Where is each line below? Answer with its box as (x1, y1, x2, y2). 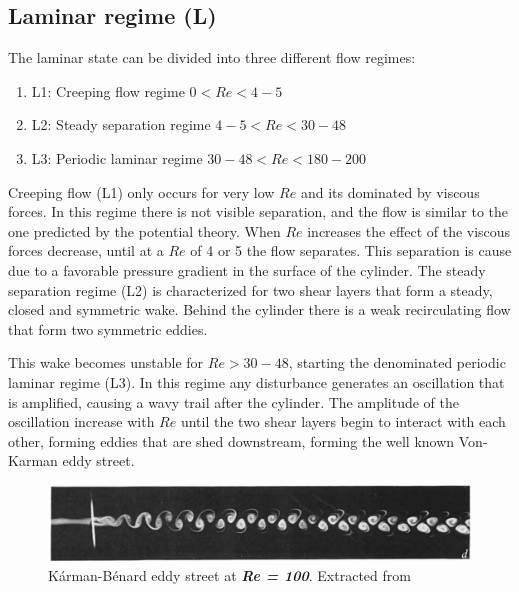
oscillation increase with (8, 411, 155, 432)
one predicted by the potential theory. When (8, 220, 281, 241)
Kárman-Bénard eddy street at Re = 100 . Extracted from (48, 564, 411, 585)
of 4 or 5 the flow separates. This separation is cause (190, 240, 512, 261)
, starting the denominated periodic (288, 352, 506, 373)
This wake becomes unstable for (8, 352, 204, 373)
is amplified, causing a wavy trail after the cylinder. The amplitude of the (8, 391, 460, 412)
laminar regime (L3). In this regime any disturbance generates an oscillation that (8, 371, 505, 392)
